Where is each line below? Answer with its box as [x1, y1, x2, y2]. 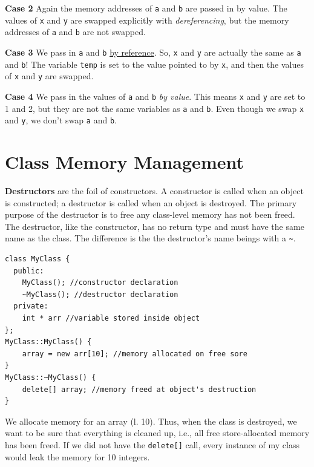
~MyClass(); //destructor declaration [22, 290, 178, 299]
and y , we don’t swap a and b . [5, 114, 117, 126]
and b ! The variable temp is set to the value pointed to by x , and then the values [5, 57, 304, 70]
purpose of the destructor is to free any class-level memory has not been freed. [5, 208, 295, 221]
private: [13, 302, 48, 311]
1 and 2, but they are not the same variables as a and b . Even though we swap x [5, 102, 304, 114]
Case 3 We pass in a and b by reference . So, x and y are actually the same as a [5, 45, 301, 58]
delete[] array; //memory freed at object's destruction [22, 385, 257, 394]
